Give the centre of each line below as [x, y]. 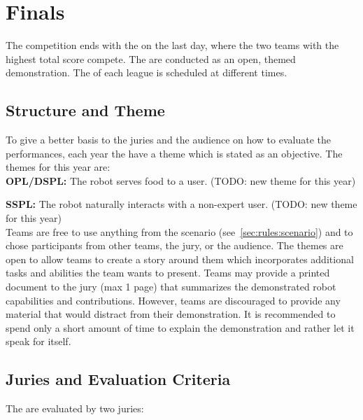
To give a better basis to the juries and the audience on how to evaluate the [168, 140]
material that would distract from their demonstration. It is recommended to [171, 314]
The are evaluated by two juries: [75, 408]
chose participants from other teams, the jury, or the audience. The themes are [175, 245]
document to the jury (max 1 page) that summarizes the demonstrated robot [171, 287]
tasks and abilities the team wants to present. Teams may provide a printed [168, 273]
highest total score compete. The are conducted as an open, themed [151, 58]
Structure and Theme [85, 110]
